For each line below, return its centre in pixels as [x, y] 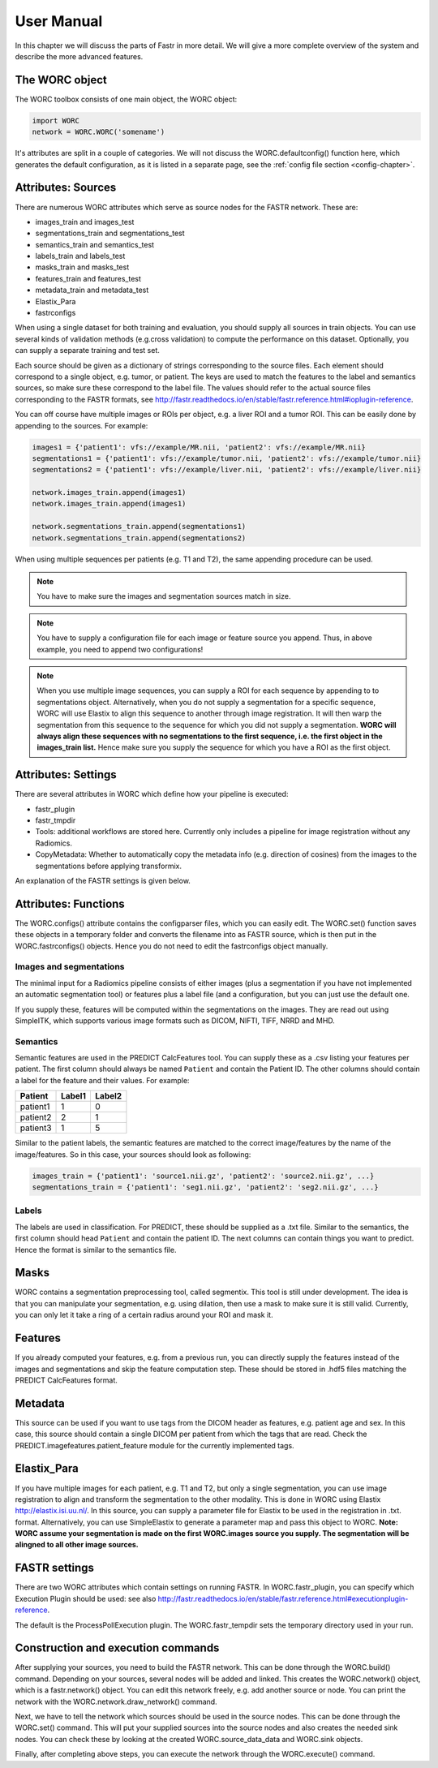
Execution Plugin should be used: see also [86, 1598]
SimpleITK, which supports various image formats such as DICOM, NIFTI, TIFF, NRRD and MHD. [175, 1020]
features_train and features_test [88, 278]
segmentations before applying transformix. [109, 866]
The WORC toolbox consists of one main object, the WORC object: [126, 99]
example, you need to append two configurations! [120, 649]
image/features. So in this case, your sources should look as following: [133, 1154]
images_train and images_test [85, 222]
